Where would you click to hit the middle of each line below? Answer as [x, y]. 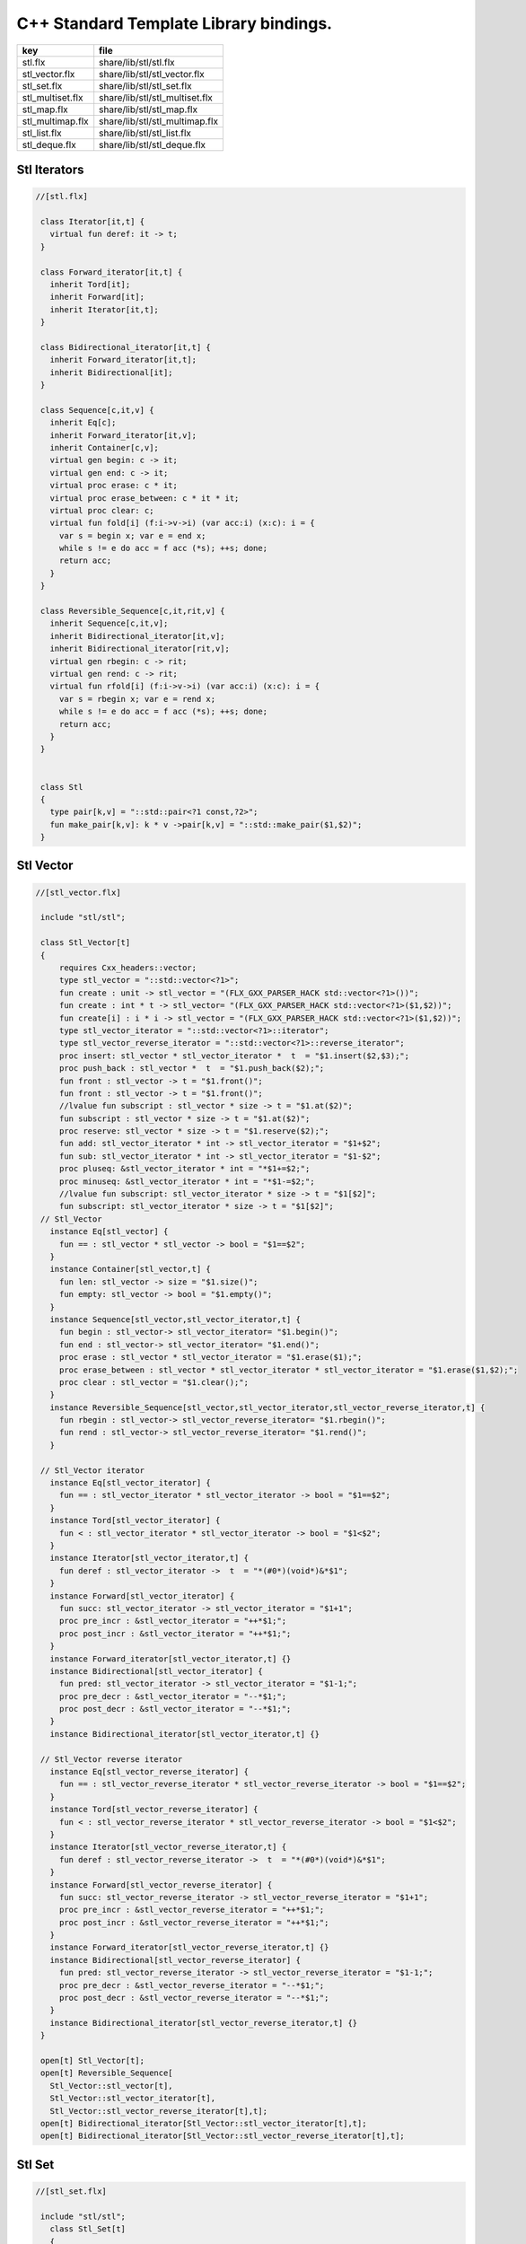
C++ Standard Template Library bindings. [174, 23]
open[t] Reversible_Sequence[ [107, 2073]
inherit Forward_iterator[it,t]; [123, 360]
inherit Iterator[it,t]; [104, 309]
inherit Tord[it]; [90, 284]
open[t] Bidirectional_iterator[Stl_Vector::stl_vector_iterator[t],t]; [204, 2123]
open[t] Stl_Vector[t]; [93, 2060]
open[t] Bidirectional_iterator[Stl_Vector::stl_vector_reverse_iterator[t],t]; [223, 2136]
